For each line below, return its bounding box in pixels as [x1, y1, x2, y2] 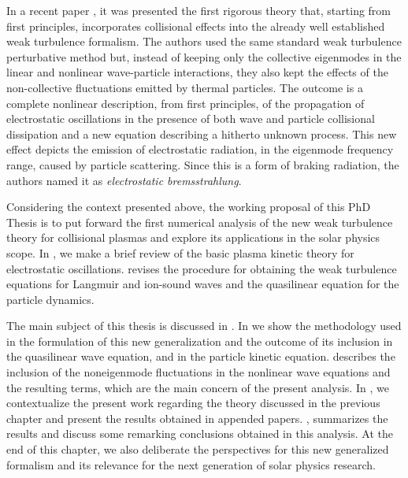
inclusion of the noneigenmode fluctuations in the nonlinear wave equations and [6, 364, 391, 380]
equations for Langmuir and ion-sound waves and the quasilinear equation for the [6, 276, 399, 292]
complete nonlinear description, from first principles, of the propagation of [6, 94, 365, 111]
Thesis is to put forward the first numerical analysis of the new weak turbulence [6, 213, 393, 230]
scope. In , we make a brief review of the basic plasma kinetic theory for [6, 244, 354, 261]
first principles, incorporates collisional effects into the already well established [6, 17, 385, 34]
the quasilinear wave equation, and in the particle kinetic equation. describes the [6, 348, 395, 365]
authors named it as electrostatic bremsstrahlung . [6, 172, 242, 188]
